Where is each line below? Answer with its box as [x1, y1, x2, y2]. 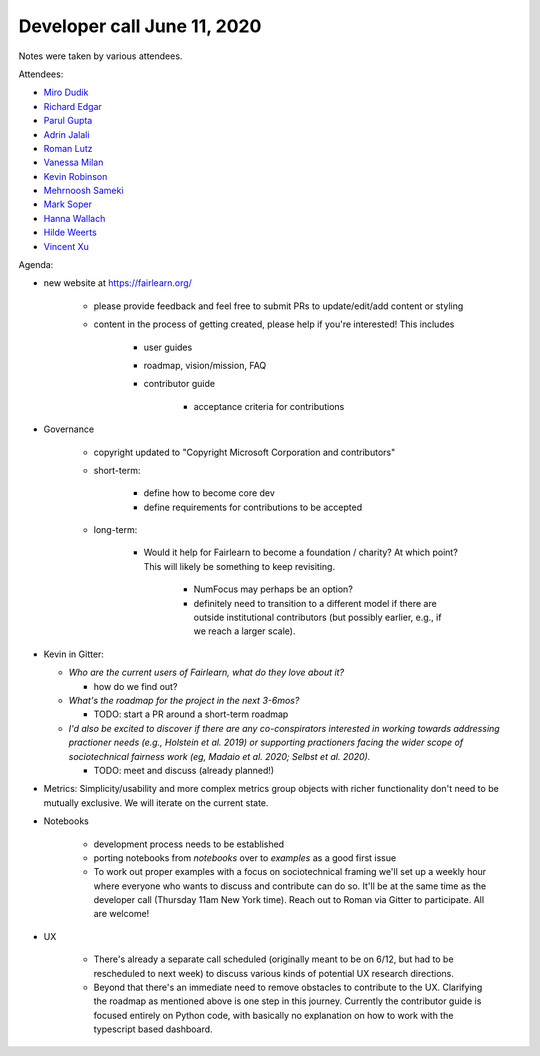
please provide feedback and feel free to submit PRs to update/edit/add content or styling [93, 300, 464, 312]
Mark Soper [43, 198, 92, 210]
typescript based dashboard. [93, 1023, 214, 1035]
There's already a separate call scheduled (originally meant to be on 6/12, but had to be [93, 953, 454, 965]
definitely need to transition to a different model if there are [193, 597, 437, 609]
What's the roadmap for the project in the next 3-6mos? [68, 695, 300, 706]
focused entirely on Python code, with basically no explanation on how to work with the [93, 1009, 454, 1021]
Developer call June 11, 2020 [18, 15, 262, 37]
